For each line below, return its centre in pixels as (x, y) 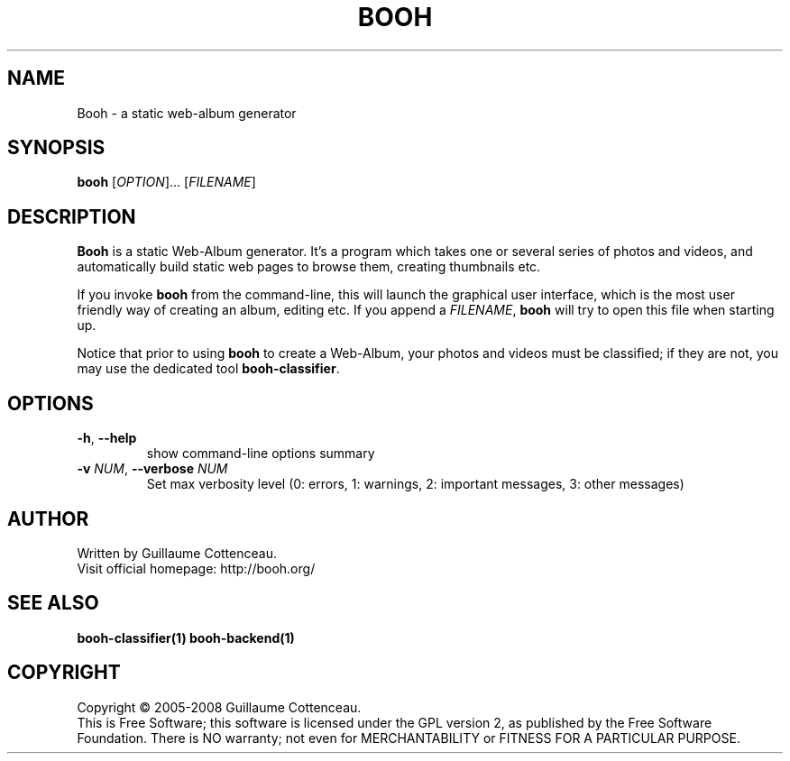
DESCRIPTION (72, 216)
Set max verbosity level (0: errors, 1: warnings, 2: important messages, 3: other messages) (415, 484)
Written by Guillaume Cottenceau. (177, 553)
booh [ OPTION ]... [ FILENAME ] (166, 182)
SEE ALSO (53, 603)
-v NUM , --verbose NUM (152, 469)
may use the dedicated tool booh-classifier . (208, 369)
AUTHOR (48, 518)
